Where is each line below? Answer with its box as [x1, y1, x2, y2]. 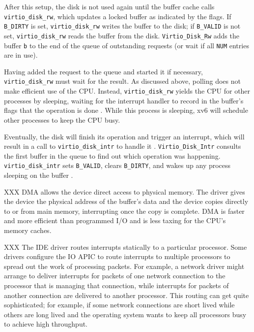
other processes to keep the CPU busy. [4, 114, 120, 125]
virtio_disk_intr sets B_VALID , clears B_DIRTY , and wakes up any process [4, 160, 231, 170]
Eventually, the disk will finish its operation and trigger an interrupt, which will [4, 131, 245, 141]
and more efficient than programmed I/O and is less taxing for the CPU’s [4, 215, 226, 226]
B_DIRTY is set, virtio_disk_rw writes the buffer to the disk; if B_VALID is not [4, 21, 241, 31]
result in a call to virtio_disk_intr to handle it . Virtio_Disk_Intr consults [4, 141, 241, 151]
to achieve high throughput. [4, 319, 88, 329]
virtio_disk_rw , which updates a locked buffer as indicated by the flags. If [4, 11, 231, 21]
